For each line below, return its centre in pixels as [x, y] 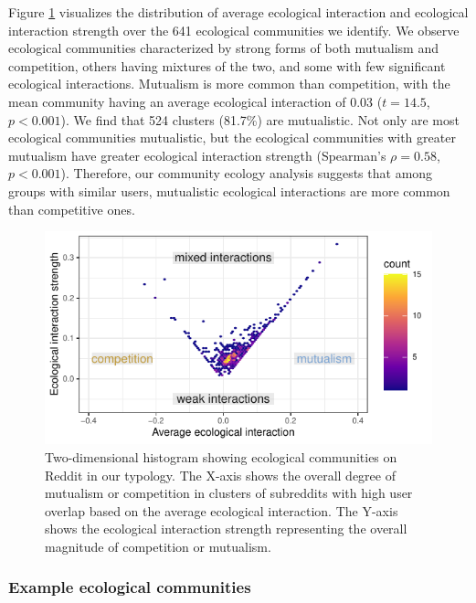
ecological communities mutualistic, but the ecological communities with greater [232, 138]
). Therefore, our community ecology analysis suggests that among [247, 173]
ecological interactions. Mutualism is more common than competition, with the [229, 84]
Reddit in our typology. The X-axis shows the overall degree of [220, 475]
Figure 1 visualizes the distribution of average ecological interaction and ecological [238, 12]
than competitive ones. [72, 209]
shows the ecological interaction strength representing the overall [226, 529]
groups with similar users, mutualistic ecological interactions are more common [229, 190]
